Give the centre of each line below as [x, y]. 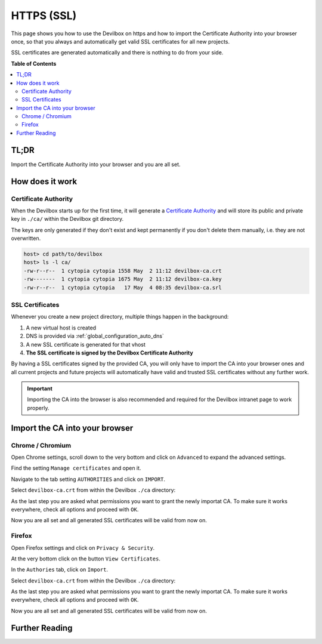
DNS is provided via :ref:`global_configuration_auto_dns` [95, 336]
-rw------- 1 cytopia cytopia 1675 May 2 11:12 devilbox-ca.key [123, 279]
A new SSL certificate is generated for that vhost [86, 344]
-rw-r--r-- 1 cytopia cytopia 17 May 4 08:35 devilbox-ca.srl [123, 287]
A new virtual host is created [61, 328]
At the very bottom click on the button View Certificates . [86, 559]
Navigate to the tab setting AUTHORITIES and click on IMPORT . [88, 479]
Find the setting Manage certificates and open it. [76, 468]
